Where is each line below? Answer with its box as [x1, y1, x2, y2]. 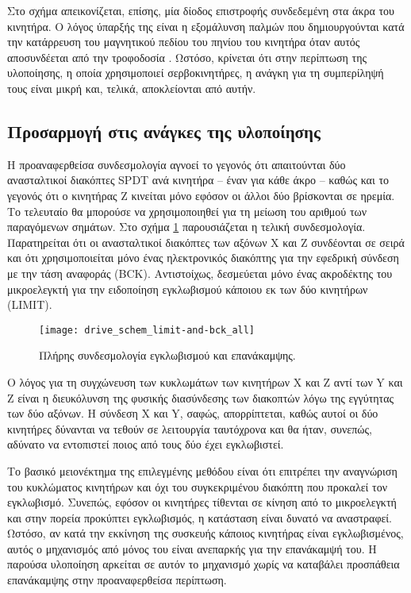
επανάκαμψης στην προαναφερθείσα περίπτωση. [7, 572, 227, 588]
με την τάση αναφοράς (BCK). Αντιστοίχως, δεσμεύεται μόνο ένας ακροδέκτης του [7, 264, 393, 281]
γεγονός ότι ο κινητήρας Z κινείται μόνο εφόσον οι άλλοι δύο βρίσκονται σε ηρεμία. [7, 187, 395, 203]
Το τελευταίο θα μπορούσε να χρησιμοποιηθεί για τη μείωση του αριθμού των [7, 202, 367, 219]
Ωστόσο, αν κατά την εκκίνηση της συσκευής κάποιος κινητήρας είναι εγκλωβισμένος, [7, 525, 404, 541]
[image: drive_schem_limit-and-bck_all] [39, 324, 255, 336]
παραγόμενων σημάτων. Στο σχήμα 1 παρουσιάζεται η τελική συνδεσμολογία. [7, 218, 366, 235]
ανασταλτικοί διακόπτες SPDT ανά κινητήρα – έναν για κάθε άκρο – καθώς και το [7, 171, 390, 188]
